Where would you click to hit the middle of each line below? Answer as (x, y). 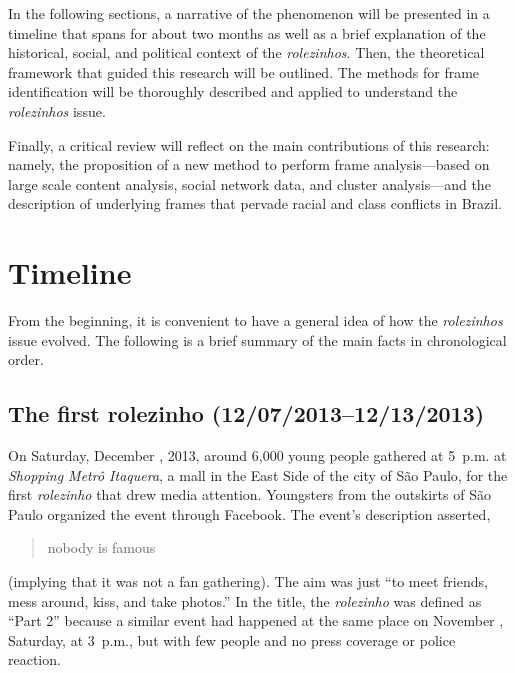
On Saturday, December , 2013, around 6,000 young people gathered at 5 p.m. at (257, 455)
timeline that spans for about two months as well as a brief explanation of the (247, 32)
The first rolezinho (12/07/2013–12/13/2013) (246, 413)
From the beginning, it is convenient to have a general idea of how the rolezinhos (255, 320)
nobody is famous (101, 547)
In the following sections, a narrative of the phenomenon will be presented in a (249, 13)
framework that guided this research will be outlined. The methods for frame (244, 71)
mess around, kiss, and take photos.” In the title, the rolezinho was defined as (245, 600)
